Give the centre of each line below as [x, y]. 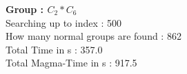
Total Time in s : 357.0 [54, 49]
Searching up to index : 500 [64, 22]
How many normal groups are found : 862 [93, 36]
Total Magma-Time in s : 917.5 [71, 63]
